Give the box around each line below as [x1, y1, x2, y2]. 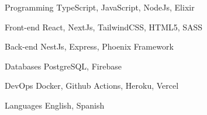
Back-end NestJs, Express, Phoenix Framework [5, 40, 174, 53]
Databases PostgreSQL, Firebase [5, 60, 122, 72]
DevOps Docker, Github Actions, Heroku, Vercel [5, 79, 179, 92]
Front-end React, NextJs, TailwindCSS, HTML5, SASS [5, 20, 203, 33]
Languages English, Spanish [5, 99, 105, 111]
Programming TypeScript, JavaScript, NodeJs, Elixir [5, 1, 195, 13]
